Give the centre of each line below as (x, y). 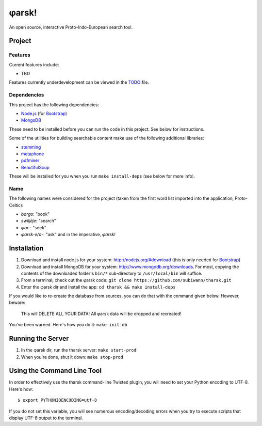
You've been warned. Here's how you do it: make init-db (68, 325)
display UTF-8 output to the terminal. (46, 418)
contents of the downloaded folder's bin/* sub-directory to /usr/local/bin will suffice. (112, 273)
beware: (17, 302)
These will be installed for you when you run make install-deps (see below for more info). (102, 176)
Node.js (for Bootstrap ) (44, 113)
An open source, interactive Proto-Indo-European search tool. (71, 27)
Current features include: (34, 64)
